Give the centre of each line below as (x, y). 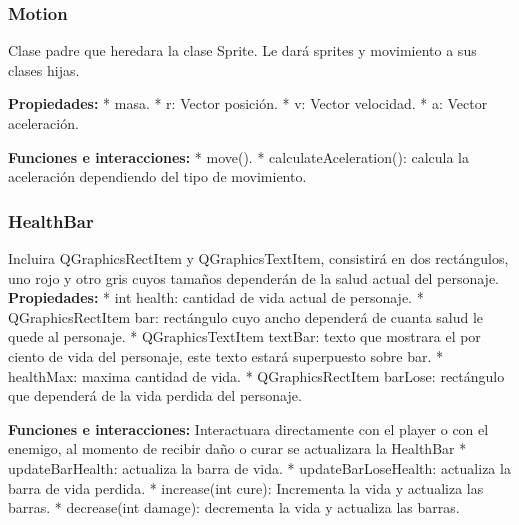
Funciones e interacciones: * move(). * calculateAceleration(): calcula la (239, 156)
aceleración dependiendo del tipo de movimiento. (157, 176)
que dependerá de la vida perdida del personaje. (155, 395)
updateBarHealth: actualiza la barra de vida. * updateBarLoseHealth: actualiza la (259, 467)
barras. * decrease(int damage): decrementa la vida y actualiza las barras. (234, 507)
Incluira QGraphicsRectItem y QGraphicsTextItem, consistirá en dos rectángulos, (258, 258)
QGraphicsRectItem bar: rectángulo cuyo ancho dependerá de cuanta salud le (246, 316)
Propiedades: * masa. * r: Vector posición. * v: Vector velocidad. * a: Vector (248, 103)
